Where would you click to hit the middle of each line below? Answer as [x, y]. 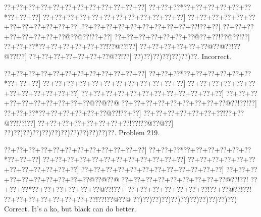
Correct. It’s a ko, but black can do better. [70, 209]
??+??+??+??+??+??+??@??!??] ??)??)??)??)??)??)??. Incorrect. [130, 56]
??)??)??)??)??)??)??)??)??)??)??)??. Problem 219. [82, 132]
